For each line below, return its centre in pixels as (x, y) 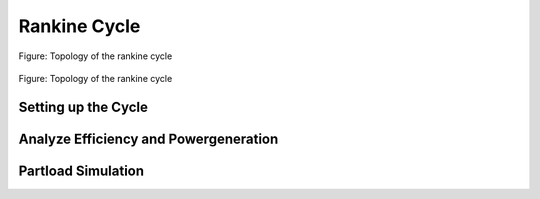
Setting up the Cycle (83, 106)
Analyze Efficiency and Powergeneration (148, 138)
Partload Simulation (81, 170)
